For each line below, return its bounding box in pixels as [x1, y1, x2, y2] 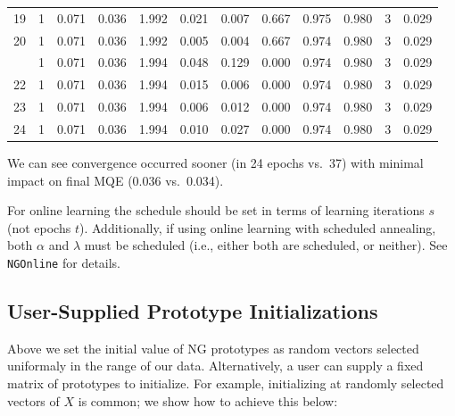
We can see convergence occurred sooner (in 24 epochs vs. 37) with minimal [7, 154, 424, 172]
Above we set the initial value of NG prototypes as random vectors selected [7, 338, 419, 357]
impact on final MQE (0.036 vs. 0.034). [7, 171, 224, 189]
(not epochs [7, 218, 71, 237]
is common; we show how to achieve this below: [78, 391, 338, 410]
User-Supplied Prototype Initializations [7, 297, 378, 325]
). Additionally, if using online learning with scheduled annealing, [79, 218, 436, 237]
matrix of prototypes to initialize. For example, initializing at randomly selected [7, 374, 444, 393]
